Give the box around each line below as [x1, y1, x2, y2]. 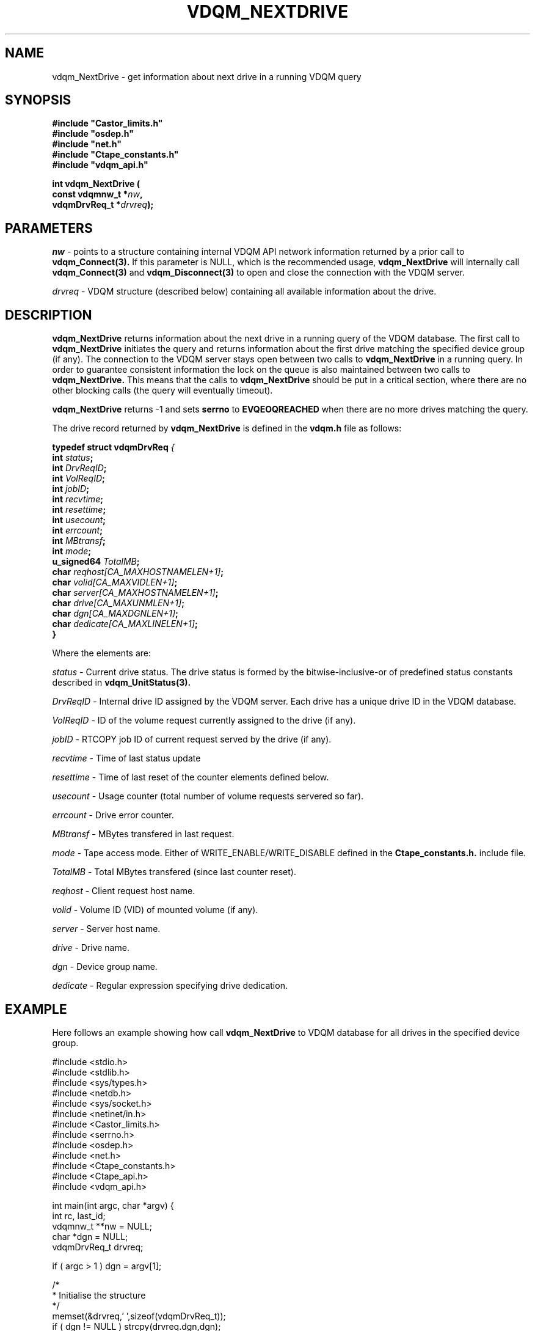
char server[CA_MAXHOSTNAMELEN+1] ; [52, 587, 219, 598]
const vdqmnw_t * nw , [52, 189, 143, 200]
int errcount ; [52, 525, 103, 536]
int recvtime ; [52, 494, 104, 505]
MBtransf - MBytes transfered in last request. [52, 829, 235, 840]
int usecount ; [52, 515, 106, 526]
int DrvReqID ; [52, 463, 107, 474]
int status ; [52, 452, 93, 463]
